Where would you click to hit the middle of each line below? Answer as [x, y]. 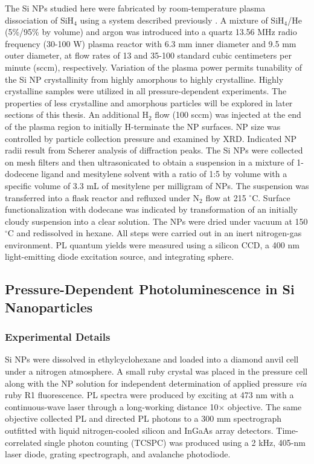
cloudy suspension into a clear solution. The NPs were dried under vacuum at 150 [156, 221]
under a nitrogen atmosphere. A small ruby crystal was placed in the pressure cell [156, 371]
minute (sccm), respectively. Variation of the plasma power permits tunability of [154, 67]
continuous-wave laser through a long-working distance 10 [112, 406]
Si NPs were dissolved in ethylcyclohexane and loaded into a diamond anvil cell [152, 359]
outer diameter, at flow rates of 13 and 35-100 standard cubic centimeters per [148, 55]
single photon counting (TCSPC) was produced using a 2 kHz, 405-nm [175, 442]
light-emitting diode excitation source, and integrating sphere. [120, 256]
